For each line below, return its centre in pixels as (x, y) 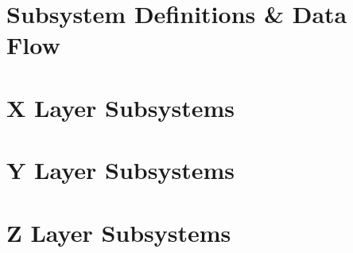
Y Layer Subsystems (120, 170)
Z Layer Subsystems (119, 232)
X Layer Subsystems (120, 107)
